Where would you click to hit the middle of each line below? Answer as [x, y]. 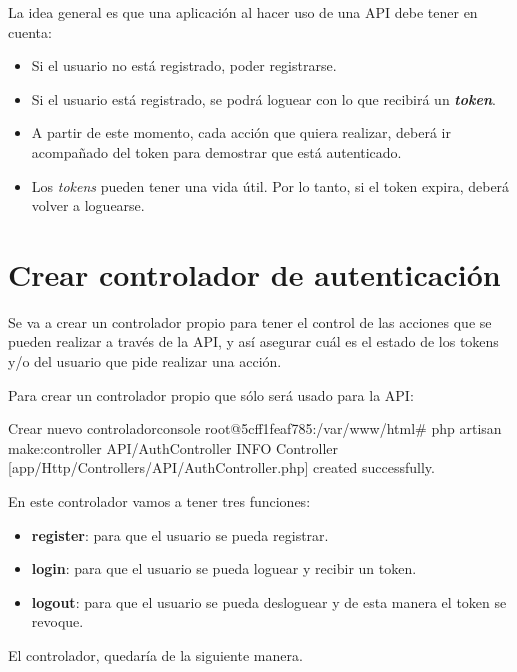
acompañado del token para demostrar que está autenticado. [216, 151]
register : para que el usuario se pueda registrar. [180, 534]
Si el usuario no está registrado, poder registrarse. [184, 65]
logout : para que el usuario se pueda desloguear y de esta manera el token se [269, 601]
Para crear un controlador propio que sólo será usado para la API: [211, 394]
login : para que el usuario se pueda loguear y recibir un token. [224, 568]
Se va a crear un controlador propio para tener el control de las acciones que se [250, 321]
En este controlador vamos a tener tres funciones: [159, 501]
